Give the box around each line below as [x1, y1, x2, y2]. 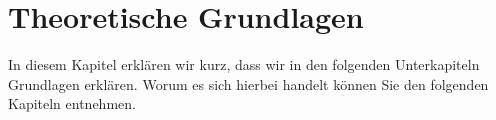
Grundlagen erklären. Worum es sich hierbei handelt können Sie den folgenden [8, 73, 489, 94]
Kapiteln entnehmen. [8, 93, 136, 114]
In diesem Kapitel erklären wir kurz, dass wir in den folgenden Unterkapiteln [8, 54, 480, 75]
